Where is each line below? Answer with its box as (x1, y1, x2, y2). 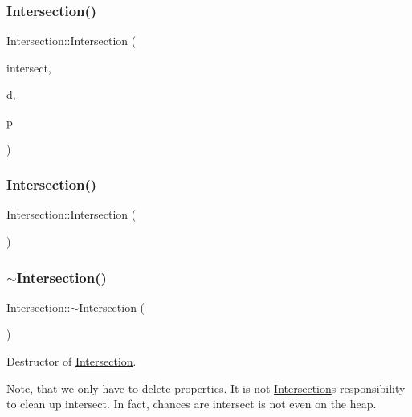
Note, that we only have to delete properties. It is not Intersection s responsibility (6, 379, 406, 396)
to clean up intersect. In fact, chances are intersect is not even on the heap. (6, 395, 377, 412)
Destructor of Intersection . (6, 353, 137, 369)
